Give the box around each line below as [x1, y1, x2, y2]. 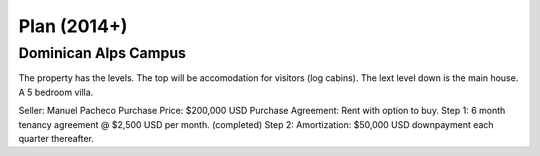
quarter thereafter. [18, 132, 94, 144]
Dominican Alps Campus [18, 44, 187, 62]
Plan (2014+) [18, 15, 128, 37]
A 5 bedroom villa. [18, 86, 94, 98]
